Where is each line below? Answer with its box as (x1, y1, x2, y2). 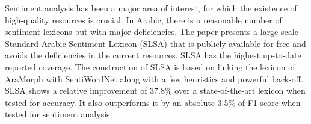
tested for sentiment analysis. (5, 108, 112, 120)
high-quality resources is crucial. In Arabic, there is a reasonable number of (5, 13, 282, 26)
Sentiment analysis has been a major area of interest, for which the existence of (5, 2, 297, 14)
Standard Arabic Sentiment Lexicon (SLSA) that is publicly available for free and (5, 37, 306, 49)
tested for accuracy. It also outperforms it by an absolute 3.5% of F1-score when (5, 96, 301, 108)
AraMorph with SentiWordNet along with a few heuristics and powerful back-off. (5, 72, 303, 85)
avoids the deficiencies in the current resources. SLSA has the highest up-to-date (5, 49, 301, 61)
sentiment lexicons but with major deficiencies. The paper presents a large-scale (5, 25, 298, 38)
